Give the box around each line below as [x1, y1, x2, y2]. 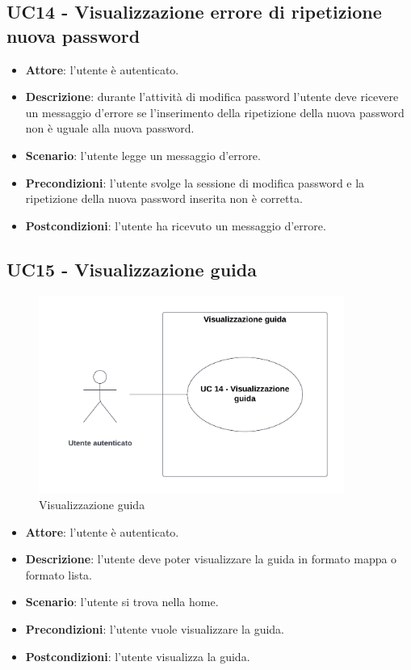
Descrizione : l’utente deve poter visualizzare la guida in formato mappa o [25, 550, 397, 567]
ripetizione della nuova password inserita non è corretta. [25, 190, 303, 207]
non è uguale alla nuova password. [25, 120, 195, 137]
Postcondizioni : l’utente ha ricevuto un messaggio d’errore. [25, 217, 326, 234]
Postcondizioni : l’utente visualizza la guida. [25, 647, 250, 664]
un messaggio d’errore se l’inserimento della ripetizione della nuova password [25, 103, 405, 120]
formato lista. [25, 566, 92, 583]
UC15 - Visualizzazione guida [6, 256, 257, 281]
